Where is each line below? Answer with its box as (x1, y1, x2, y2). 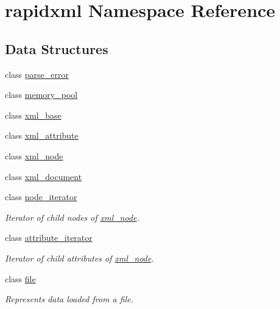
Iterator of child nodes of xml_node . (5, 210, 139, 223)
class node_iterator (5, 190, 77, 203)
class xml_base (5, 108, 61, 121)
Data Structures (5, 39, 108, 58)
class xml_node (5, 149, 63, 162)
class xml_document (5, 170, 82, 182)
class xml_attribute (5, 129, 79, 142)
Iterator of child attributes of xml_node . (5, 251, 154, 264)
